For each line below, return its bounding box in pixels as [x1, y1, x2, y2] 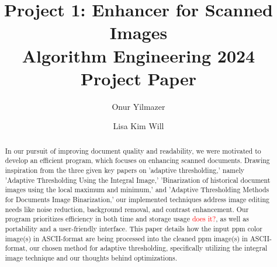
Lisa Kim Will [113, 120, 164, 132]
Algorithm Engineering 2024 [22, 43, 255, 67]
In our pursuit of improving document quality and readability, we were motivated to [5, 145, 261, 155]
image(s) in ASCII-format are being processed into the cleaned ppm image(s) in [5, 233, 248, 243]
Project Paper [81, 66, 196, 90]
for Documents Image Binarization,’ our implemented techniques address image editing [5, 194, 270, 204]
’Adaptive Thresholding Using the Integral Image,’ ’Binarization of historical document [5, 175, 271, 185]
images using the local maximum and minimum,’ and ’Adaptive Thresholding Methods [5, 185, 269, 195]
